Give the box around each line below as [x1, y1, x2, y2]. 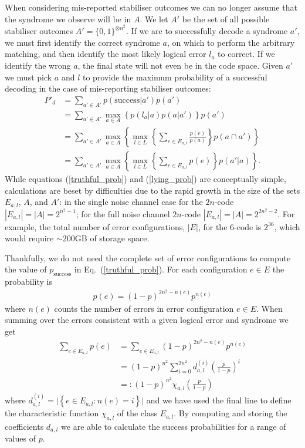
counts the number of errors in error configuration [54, 302, 234, 314]
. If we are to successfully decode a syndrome [126, 25, 288, 37]
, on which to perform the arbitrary [167, 36, 295, 48]
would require [5, 232, 54, 244]
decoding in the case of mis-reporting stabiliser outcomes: [5, 82, 211, 95]
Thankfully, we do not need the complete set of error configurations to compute [5, 251, 291, 264]
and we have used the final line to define [146, 394, 292, 406]
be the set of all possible [182, 12, 270, 25]
